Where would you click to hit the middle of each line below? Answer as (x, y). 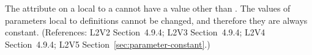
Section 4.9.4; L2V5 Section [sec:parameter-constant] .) (108, 44)
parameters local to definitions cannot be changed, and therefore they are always (156, 20)
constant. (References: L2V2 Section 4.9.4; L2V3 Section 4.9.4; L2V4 (135, 32)
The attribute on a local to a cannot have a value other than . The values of (148, 8)
